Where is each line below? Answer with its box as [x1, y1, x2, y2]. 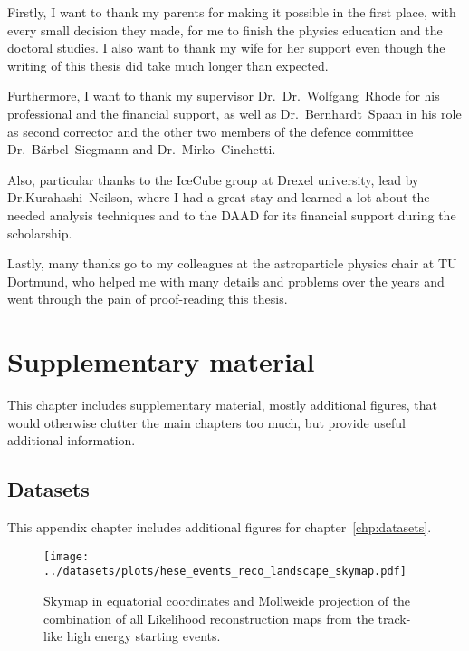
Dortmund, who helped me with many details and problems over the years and [7, 271, 445, 290]
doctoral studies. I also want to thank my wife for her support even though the [7, 38, 445, 57]
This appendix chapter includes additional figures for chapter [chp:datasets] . [7, 518, 432, 537]
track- [378, 608, 411, 627]
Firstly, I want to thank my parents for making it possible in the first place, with [7, 3, 456, 21]
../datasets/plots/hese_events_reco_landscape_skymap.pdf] [43, 565, 407, 578]
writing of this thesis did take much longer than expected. [7, 55, 329, 74]
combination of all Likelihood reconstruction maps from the [43, 608, 374, 627]
